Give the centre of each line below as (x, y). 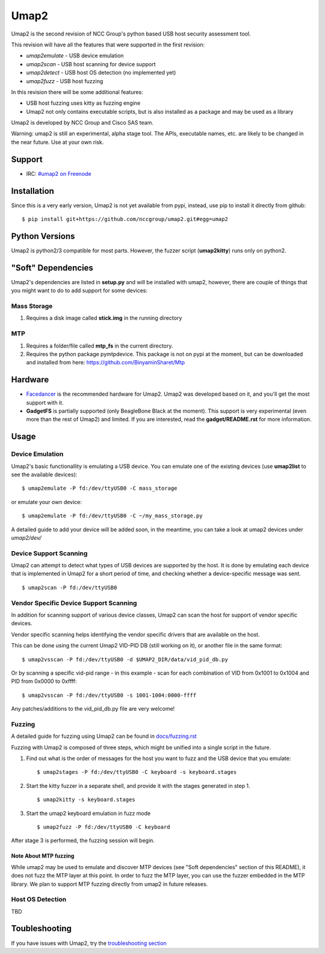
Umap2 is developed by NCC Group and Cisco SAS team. (82, 123)
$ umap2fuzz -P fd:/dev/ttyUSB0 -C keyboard (104, 827)
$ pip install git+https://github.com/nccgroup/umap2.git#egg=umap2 (125, 219)
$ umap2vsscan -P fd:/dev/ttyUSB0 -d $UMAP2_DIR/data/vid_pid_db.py (125, 659)
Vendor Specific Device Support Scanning (74, 603)
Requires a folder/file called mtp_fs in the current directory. (100, 346)
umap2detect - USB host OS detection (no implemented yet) (101, 73)
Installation (32, 191)
